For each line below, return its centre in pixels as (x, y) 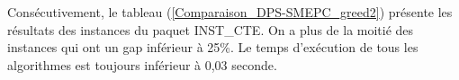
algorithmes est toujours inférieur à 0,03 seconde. (142, 64)
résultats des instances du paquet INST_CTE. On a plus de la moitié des (211, 29)
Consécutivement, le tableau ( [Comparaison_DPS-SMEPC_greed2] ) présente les (230, 12)
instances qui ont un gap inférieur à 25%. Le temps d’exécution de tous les (213, 47)
